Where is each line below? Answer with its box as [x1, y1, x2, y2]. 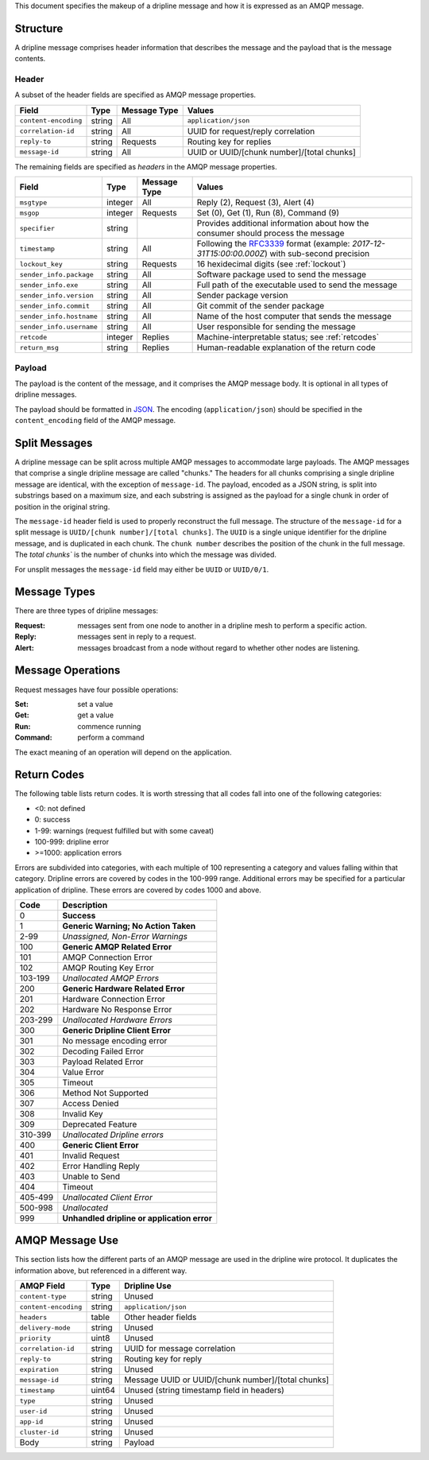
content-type [19, 1292, 67, 1300]
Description [62, 899, 108, 911]
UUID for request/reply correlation [187, 126, 315, 137]
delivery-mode [19, 1323, 71, 1332]
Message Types [14, 585, 95, 599]
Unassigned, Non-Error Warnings [62, 930, 188, 942]
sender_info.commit [19, 301, 91, 310]
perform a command [77, 732, 145, 743]
